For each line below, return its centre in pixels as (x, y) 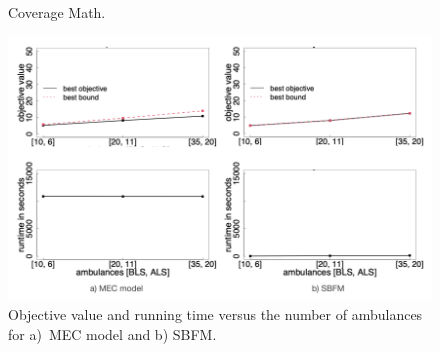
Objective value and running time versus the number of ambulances (215, 313)
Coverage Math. (57, 12)
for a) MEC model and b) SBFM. (112, 333)
